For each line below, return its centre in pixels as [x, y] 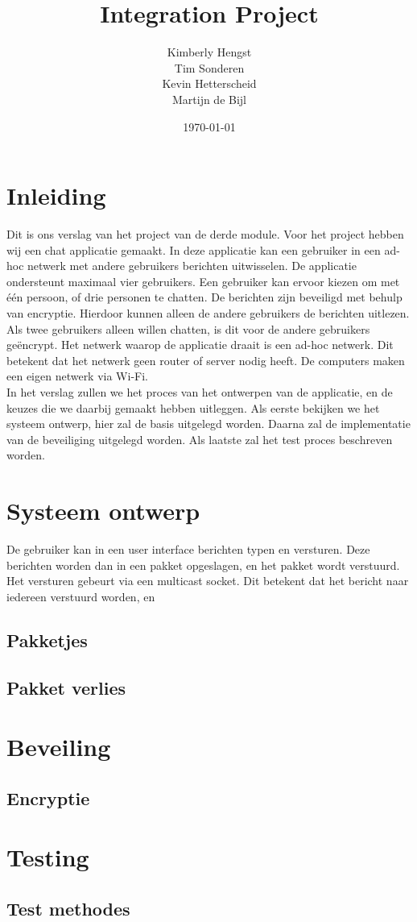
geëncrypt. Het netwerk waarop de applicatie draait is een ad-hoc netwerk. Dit [200, 345]
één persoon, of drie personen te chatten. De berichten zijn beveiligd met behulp [204, 297]
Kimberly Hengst [209, 52]
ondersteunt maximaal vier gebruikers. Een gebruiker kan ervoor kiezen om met [203, 281]
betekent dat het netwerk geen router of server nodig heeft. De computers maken [206, 360]
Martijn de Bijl [209, 99]
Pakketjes [47, 640]
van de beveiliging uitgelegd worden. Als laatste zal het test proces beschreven [200, 439]
